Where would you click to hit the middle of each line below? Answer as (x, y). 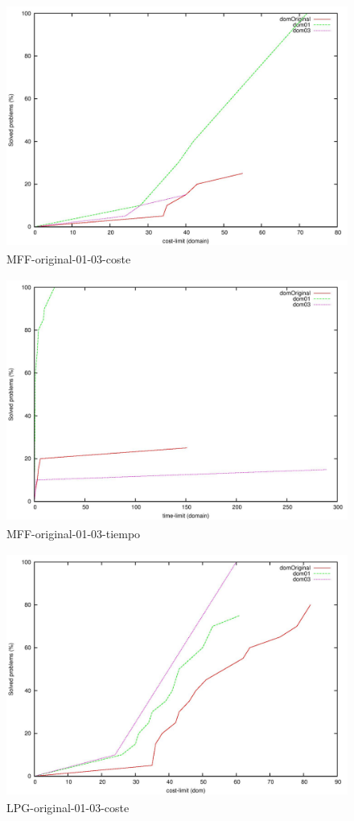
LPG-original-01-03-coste (68, 808)
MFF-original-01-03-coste (69, 258)
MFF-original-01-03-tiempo (74, 533)
